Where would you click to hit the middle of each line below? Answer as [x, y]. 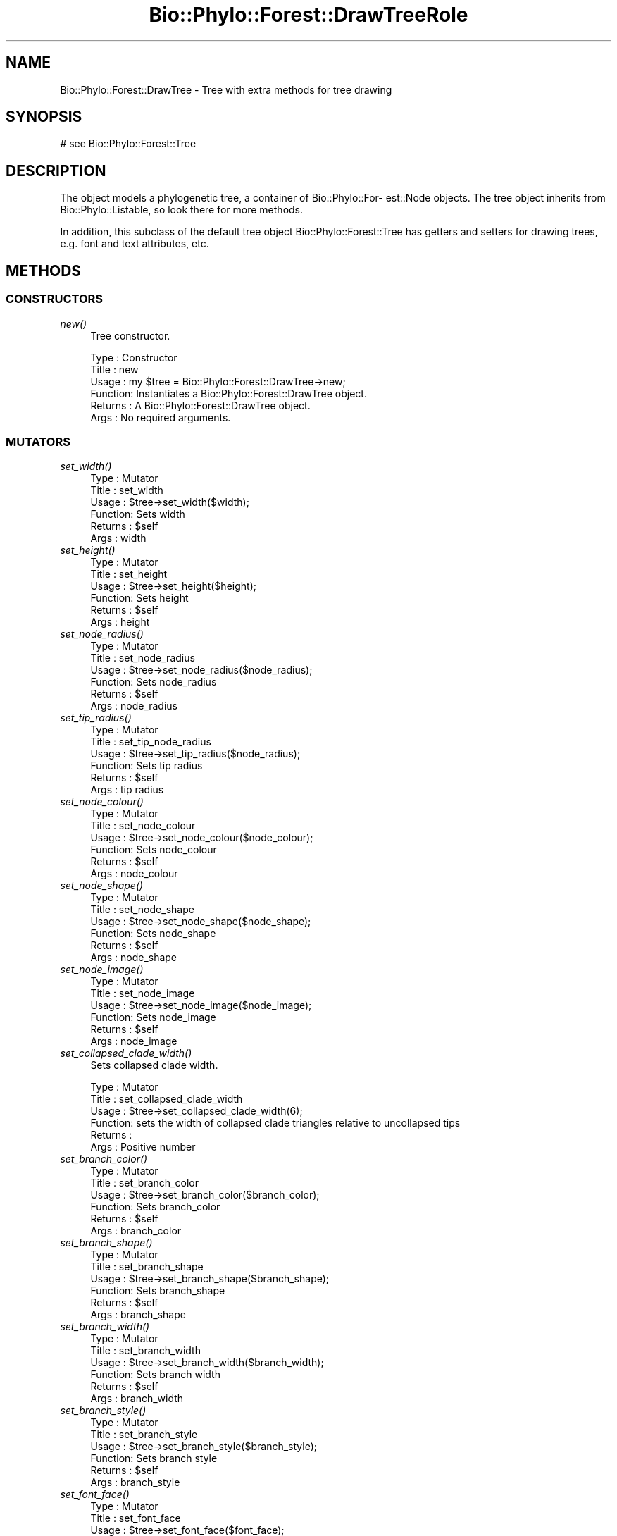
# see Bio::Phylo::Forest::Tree [128, 144]
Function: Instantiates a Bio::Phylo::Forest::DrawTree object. [229, 393]
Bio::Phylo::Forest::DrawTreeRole [308, 15]
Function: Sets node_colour [154, 850]
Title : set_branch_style [144, 1435]
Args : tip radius [127, 790]
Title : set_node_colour [143, 826]
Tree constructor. [130, 335]
